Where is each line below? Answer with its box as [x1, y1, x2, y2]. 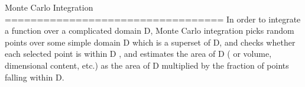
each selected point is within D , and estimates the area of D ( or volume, [5, 47, 272, 60]
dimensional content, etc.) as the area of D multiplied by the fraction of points [5, 59, 289, 71]
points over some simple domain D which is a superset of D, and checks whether [5, 36, 296, 48]
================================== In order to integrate [5, 12, 301, 25]
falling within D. [5, 70, 64, 83]
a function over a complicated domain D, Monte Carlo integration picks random [5, 24, 294, 37]
